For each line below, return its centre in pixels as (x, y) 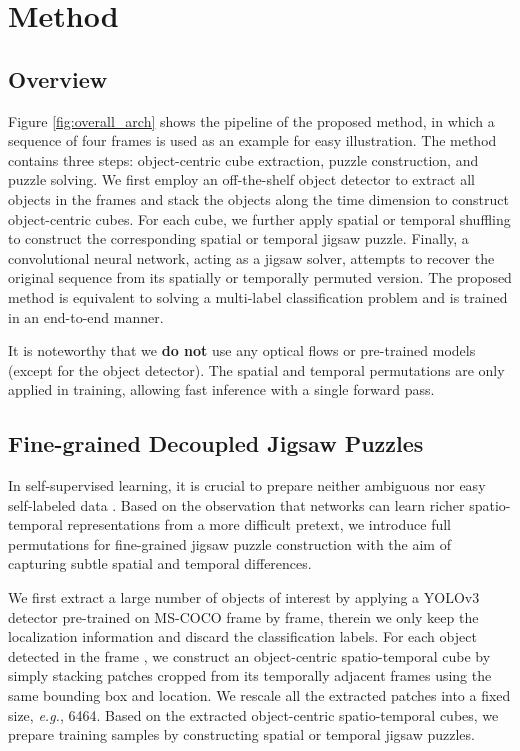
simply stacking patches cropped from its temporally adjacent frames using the (250, 675)
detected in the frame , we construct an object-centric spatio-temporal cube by (249, 655)
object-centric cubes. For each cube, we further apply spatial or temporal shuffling (259, 218)
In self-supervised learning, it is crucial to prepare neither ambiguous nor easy (247, 485)
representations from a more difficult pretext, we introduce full (259, 524)
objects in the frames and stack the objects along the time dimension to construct (259, 198)
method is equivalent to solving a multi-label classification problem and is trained (258, 296)
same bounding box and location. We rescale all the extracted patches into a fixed (259, 695)
